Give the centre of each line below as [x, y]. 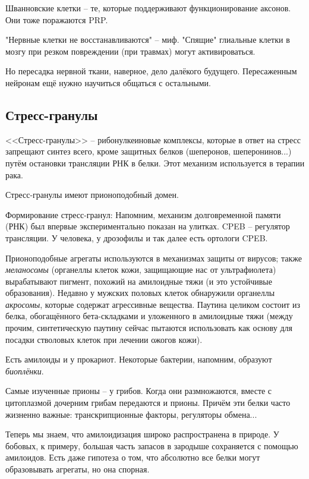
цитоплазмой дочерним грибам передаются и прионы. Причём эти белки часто [148, 403]
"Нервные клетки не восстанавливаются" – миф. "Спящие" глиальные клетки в [148, 40]
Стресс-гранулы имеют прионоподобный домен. [92, 195]
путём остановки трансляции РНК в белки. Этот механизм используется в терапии [155, 163]
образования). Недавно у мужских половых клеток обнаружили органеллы [140, 293]
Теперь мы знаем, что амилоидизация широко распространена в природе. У [142, 434]
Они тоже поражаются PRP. [57, 19]
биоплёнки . [25, 371]
